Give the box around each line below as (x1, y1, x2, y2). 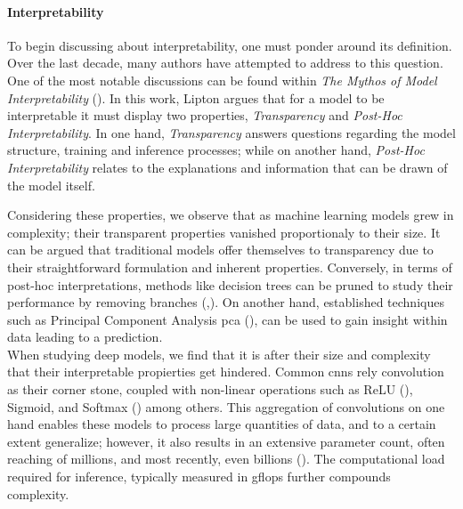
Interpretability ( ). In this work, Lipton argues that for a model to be (7, 88, 385, 107)
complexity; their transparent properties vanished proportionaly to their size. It (7, 222, 441, 241)
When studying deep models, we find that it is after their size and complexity (7, 344, 431, 363)
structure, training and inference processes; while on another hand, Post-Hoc (7, 141, 425, 159)
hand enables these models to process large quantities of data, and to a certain (7, 415, 436, 433)
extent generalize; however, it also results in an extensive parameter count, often (7, 432, 445, 450)
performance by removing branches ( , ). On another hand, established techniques (7, 293, 444, 311)
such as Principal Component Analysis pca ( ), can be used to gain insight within (7, 310, 448, 328)
